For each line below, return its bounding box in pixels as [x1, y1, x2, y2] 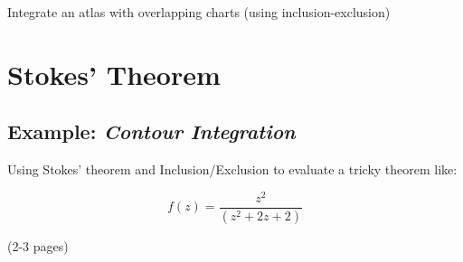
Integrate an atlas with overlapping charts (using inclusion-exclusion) [7, 3, 391, 21]
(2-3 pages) [7, 236, 69, 255]
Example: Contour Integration [7, 117, 296, 145]
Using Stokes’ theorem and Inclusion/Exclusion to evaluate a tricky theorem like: [7, 160, 458, 179]
